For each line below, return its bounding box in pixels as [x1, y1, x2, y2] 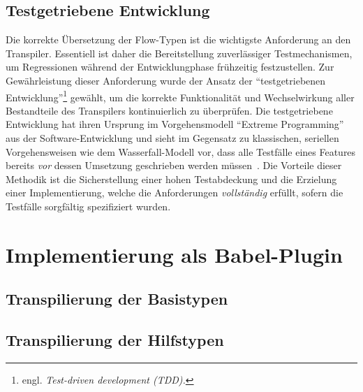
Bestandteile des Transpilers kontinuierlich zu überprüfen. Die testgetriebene [6, 103, 333, 117]
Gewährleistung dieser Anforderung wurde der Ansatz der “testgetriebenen [6, 73, 326, 87]
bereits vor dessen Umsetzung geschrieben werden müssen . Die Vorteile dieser [6, 158, 342, 173]
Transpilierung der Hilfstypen [6, 329, 224, 351]
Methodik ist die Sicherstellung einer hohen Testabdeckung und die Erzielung [6, 171, 337, 186]
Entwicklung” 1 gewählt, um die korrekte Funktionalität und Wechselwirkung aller [6, 87, 355, 104]
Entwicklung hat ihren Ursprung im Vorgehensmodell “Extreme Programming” [6, 117, 344, 131]
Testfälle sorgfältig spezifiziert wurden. [6, 198, 171, 213]
